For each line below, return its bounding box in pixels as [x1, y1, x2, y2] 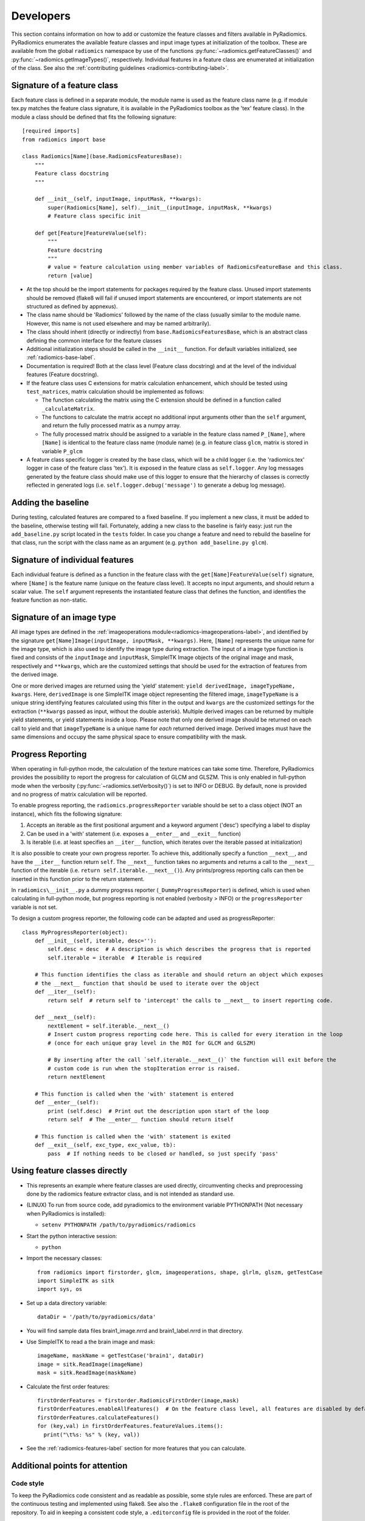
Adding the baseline [11, 498, 89, 508]
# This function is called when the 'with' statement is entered [34, 1090, 234, 1098]
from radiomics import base [22, 136, 106, 143]
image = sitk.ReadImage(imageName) [37, 1360, 144, 1368]
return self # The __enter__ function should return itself [47, 1116, 234, 1123]
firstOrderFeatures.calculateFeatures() [37, 1414, 159, 1421]
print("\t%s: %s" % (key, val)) [43, 1431, 140, 1438]
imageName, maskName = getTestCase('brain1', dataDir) [37, 1352, 204, 1359]
